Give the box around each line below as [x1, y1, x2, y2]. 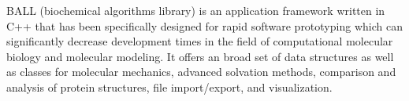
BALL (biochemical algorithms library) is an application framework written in [6, 2, 385, 18]
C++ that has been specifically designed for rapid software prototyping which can [6, 17, 403, 34]
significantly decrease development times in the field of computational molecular [6, 33, 393, 49]
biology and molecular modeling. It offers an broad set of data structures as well [6, 48, 394, 64]
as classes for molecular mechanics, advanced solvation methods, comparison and [6, 63, 396, 80]
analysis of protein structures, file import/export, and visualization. [6, 78, 333, 95]
